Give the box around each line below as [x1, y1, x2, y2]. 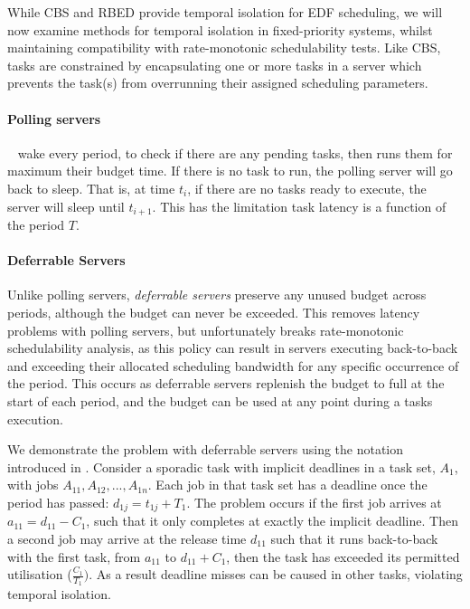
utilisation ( [7, 565, 72, 584]
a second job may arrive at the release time [7, 528, 247, 547]
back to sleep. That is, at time [7, 178, 175, 197]
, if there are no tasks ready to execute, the [187, 178, 427, 197]
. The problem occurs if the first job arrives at [186, 492, 442, 511]
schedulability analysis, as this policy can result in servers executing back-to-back [7, 338, 458, 357]
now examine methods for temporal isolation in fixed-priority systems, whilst [7, 20, 433, 39]
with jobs [7, 475, 59, 494]
